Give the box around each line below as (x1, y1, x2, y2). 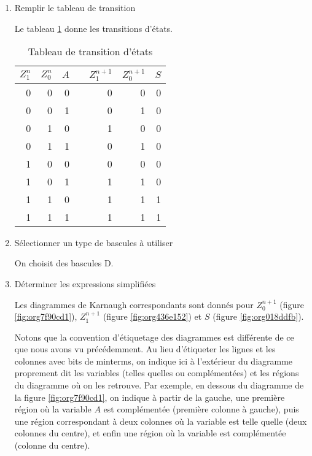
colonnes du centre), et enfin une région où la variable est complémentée (14, 427, 286, 439)
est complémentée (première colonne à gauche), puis (103, 403, 299, 415)
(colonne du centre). (14, 439, 90, 452)
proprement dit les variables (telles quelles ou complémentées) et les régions (14, 366, 299, 379)
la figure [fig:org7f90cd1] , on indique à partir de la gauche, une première (14, 390, 285, 403)
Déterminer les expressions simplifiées (14, 277, 156, 290)
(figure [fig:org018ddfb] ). (213, 310, 304, 323)
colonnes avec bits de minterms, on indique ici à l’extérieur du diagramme (14, 354, 293, 367)
